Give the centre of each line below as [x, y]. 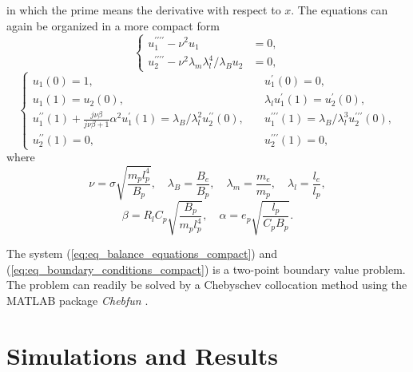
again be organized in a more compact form [113, 25]
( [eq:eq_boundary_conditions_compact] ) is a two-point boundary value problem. [206, 269]
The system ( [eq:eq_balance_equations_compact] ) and [142, 253]
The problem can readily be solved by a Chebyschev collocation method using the [207, 285]
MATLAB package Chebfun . [77, 300]
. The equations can [340, 10]
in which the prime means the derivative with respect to [144, 10]
